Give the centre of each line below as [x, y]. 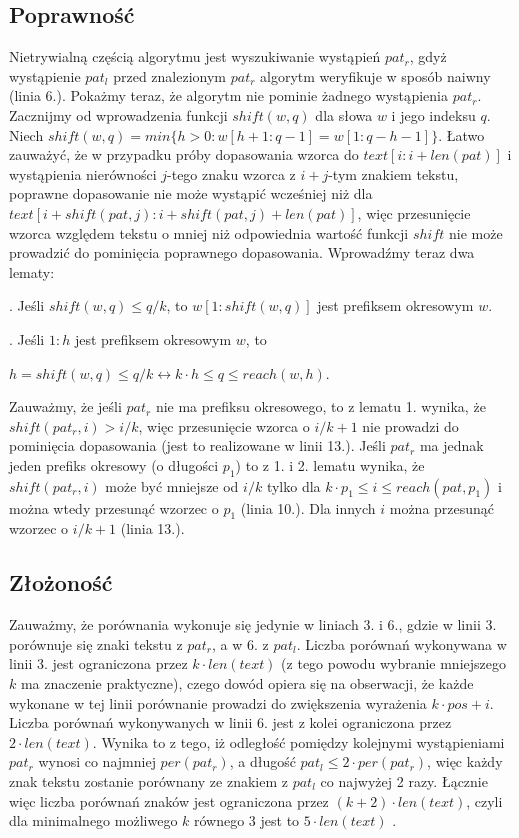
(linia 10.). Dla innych [308, 507]
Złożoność [61, 582]
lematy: [32, 271]
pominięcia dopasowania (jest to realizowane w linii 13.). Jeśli [197, 445]
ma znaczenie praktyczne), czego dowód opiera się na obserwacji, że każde [247, 683]
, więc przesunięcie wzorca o [224, 425]
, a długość [262, 761]
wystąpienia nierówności [83, 173]
